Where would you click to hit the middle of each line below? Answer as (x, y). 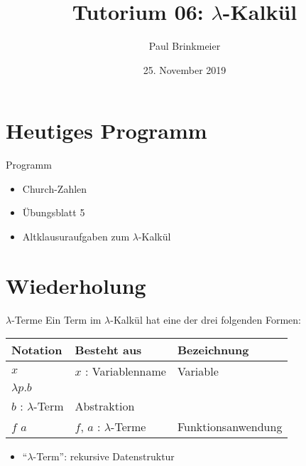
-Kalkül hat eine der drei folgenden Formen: (206, 319)
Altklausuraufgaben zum (76, 237)
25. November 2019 (185, 69)
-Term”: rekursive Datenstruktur (104, 456)
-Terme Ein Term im (56, 319)
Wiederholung (76, 285)
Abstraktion (105, 406)
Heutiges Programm (106, 131)
